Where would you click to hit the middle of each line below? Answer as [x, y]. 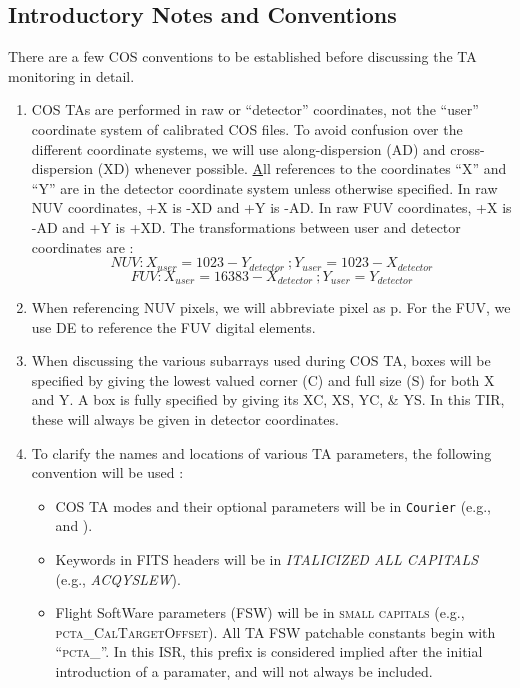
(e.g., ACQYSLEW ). [118, 578]
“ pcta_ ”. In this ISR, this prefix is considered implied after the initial [269, 651]
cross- [467, 148]
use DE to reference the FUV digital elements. [173, 326]
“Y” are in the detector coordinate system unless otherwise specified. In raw [264, 187]
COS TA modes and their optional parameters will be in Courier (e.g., [273, 505]
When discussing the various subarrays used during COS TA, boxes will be [261, 360]
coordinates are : [82, 246]
